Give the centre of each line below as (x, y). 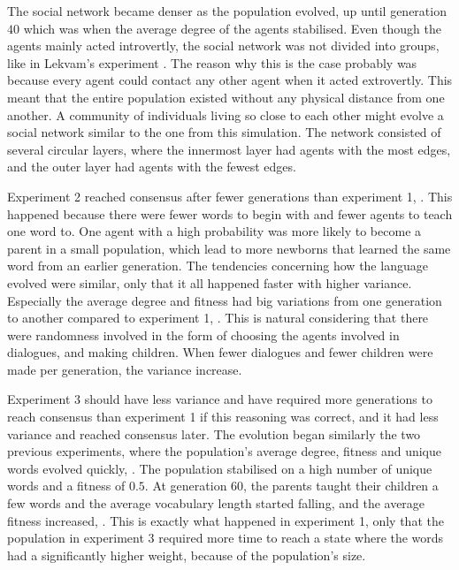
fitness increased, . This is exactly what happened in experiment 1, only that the (226, 520)
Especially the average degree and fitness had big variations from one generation (225, 300)
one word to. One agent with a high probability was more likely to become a (214, 231)
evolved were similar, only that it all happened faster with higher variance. (210, 282)
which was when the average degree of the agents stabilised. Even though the (232, 28)
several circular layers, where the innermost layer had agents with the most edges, (229, 149)
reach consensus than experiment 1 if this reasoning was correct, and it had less (223, 417)
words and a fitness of (66, 486)
